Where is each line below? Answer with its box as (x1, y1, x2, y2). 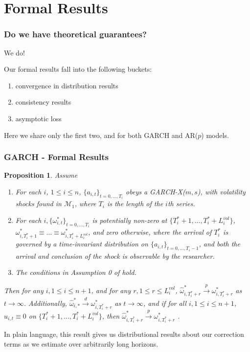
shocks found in (15, 198, 62, 209)
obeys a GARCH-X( (126, 186, 185, 196)
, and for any (91, 285, 131, 295)
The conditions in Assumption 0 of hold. (15, 267, 136, 277)
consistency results (15, 97, 71, 107)
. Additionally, (23, 298, 67, 308)
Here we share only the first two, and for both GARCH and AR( (4, 130, 198, 140)
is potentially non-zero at (92, 215, 167, 225)
